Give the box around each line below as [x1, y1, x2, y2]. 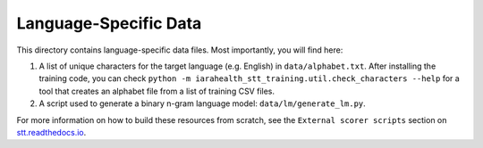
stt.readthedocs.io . [16, 127, 87, 137]
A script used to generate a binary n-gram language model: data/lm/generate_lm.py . [38, 98, 366, 109]
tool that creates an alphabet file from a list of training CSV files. [38, 86, 275, 96]
